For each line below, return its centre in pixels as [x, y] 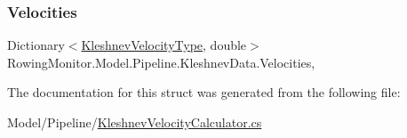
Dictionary [36, 45]
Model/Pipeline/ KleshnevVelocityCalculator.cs [135, 122]
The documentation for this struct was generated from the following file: [204, 92]
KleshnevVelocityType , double [164, 45]
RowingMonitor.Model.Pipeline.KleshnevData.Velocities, [161, 62]
